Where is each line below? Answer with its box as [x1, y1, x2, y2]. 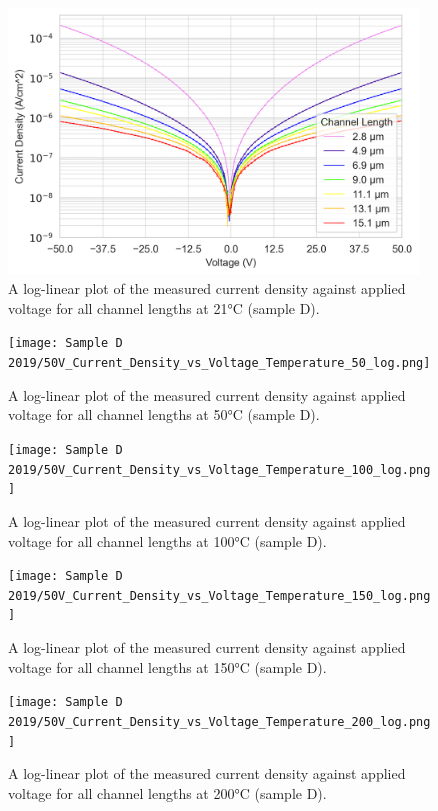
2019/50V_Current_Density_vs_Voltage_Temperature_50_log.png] [8, 356, 431, 371]
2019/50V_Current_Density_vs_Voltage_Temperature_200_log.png [8, 714, 431, 729]
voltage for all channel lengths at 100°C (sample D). [8, 530, 327, 551]
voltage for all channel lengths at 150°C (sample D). [8, 656, 327, 677]
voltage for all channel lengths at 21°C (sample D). [8, 297, 320, 318]
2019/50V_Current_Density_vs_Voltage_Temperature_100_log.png [8, 462, 431, 477]
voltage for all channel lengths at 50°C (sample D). [8, 404, 320, 425]
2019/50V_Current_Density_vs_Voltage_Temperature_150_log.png [8, 588, 431, 603]
